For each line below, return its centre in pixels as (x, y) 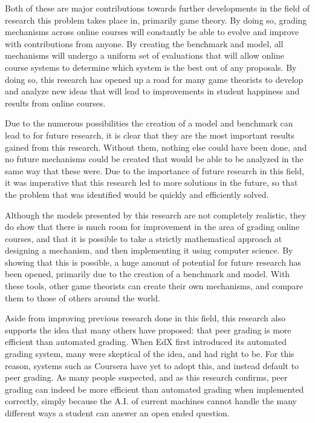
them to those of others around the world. (83, 297)
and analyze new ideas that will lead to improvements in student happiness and (152, 91)
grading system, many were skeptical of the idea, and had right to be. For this (150, 354)
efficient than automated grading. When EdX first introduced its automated (146, 342)
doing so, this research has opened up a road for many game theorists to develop (154, 79)
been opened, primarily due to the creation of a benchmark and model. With (148, 274)
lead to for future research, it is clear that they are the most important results (150, 135)
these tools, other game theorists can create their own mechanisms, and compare (154, 286)
